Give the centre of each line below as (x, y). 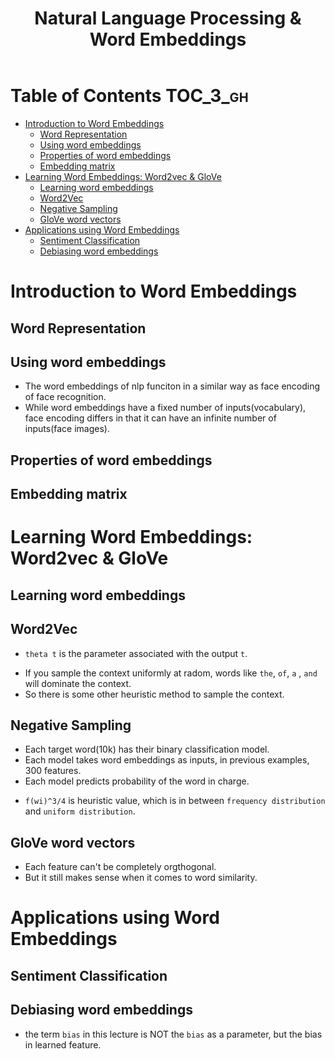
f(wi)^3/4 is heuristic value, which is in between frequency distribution (175, 801)
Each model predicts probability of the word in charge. (137, 781)
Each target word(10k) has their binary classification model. (147, 749)
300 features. (53, 771)
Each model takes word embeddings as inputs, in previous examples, (167, 760)
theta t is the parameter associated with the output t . (136, 653)
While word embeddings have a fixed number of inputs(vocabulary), (165, 408)
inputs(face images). (67, 429)
